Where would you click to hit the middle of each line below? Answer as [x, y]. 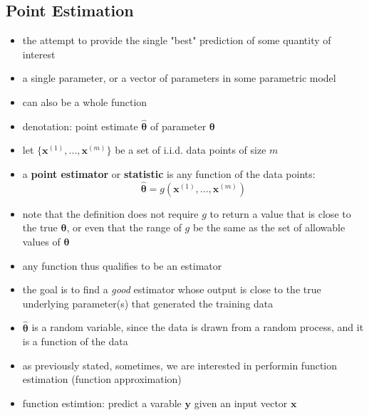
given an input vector [241, 403]
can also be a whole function [85, 101]
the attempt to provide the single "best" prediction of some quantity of [177, 40]
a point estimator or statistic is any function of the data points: [169, 173]
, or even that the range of [124, 227]
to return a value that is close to [280, 213]
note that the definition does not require [110, 213]
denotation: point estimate [80, 126]
